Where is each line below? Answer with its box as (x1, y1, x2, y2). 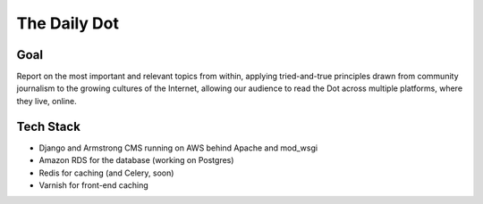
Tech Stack (16, 118, 80, 134)
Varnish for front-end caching (38, 179, 149, 191)
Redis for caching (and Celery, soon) (38, 167, 174, 178)
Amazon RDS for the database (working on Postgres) (38, 155, 234, 166)
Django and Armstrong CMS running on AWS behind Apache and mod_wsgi (38, 143, 318, 153)
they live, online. (16, 95, 77, 106)
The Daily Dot (16, 13, 120, 33)
